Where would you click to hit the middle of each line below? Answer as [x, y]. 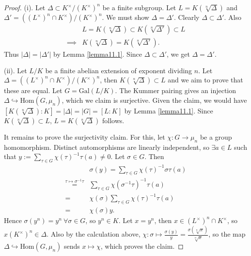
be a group [216, 136]
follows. [113, 120]
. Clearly [187, 17]
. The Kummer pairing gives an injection [176, 90]
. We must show [125, 17]
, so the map [227, 234]
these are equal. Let [33, 90]
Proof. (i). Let [25, 7]
